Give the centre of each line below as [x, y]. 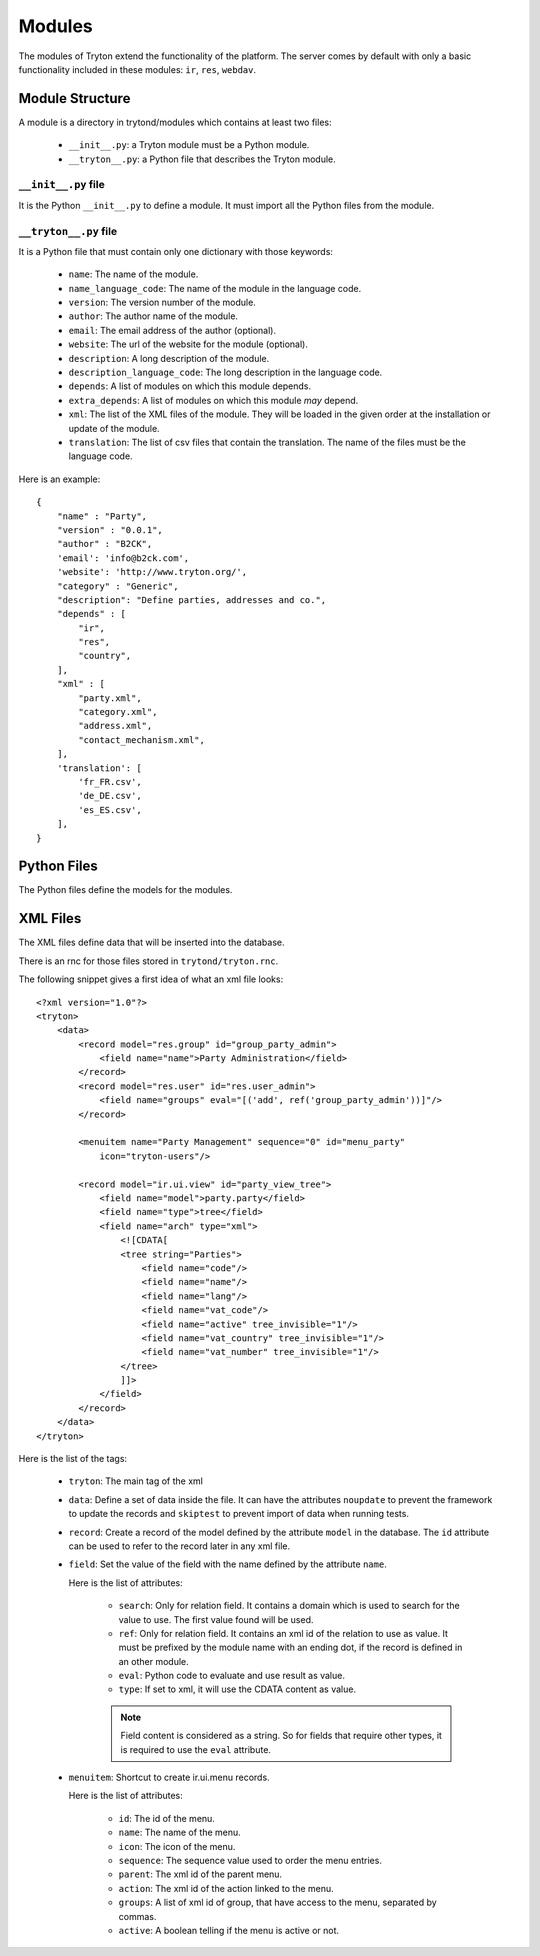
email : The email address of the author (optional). [172, 330]
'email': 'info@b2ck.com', [123, 558]
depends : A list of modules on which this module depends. [190, 386]
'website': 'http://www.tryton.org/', [152, 572]
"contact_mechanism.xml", [141, 739]
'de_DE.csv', [110, 796]
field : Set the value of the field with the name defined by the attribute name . [227, 1564]
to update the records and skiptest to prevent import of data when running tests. [239, 1514]
